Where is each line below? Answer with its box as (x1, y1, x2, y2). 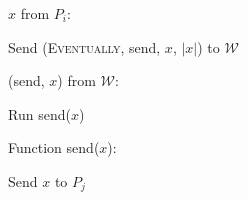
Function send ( (8, 137, 100, 158)
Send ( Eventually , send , (8, 36, 161, 57)
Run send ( (8, 103, 71, 124)
